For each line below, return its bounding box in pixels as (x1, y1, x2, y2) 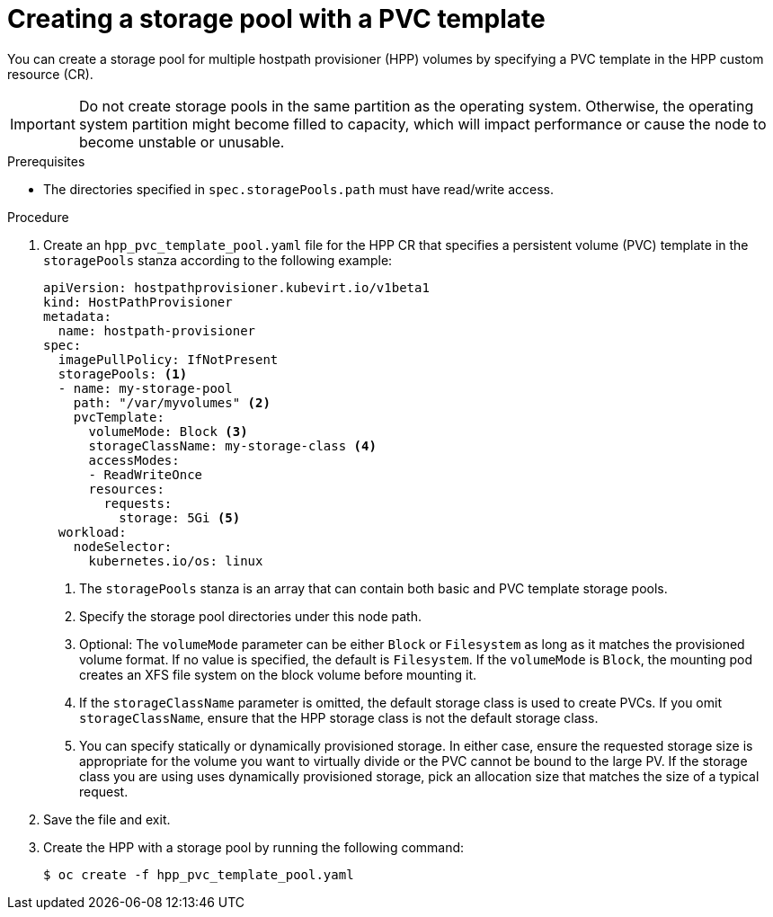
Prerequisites (7, 153, 85, 169)
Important (10, 114, 76, 133)
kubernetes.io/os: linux (88, 553, 263, 568)
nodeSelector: (73, 539, 173, 554)
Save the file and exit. (43, 811, 171, 827)
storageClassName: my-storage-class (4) (88, 438, 377, 453)
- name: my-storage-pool (58, 380, 233, 396)
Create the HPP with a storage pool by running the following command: (43, 839, 465, 855)
